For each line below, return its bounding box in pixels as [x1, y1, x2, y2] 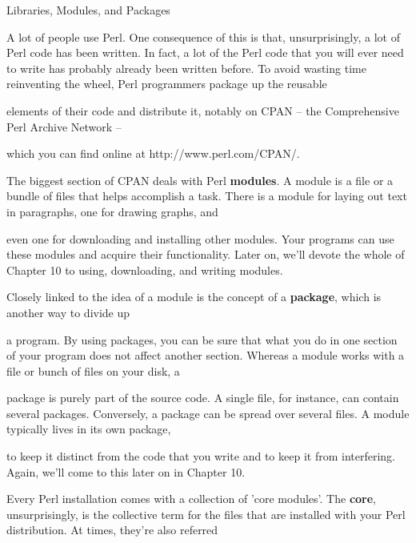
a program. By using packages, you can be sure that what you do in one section [6, 331, 398, 348]
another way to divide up [6, 304, 130, 320]
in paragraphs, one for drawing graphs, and [6, 203, 218, 219]
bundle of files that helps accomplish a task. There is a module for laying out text [6, 187, 407, 204]
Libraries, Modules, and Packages [6, 2, 170, 18]
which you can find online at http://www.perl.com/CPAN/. [6, 145, 300, 162]
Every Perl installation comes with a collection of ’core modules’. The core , [6, 490, 376, 507]
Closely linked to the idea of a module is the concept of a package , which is [6, 288, 382, 305]
